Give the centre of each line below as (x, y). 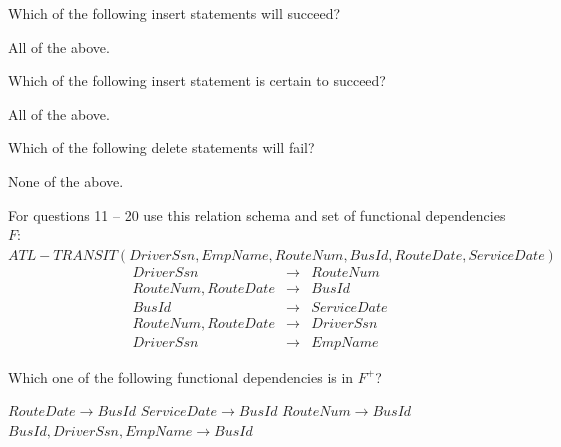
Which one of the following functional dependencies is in (181, 376)
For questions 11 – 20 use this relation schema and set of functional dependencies (257, 214)
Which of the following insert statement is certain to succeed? (197, 80)
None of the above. (66, 180)
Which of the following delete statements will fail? (161, 147)
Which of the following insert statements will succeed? (174, 13)
